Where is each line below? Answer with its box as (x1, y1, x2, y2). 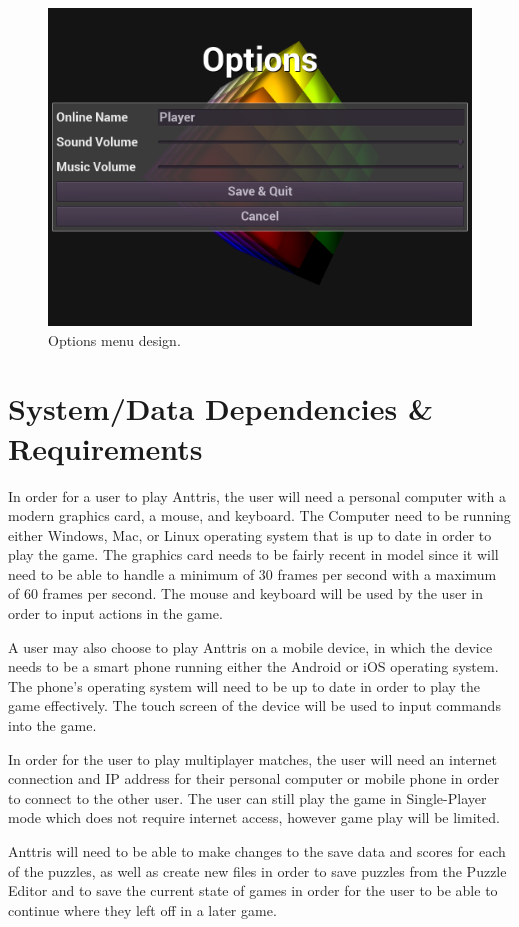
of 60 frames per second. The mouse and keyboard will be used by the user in (8, 583, 483, 604)
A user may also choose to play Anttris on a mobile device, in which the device (8, 636, 493, 657)
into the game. (8, 715, 97, 736)
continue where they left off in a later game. (8, 899, 277, 920)
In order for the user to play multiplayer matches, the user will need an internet (8, 748, 497, 769)
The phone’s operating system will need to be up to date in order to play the (8, 675, 481, 696)
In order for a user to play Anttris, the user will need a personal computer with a (8, 485, 507, 506)
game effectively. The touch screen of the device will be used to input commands (8, 695, 501, 716)
